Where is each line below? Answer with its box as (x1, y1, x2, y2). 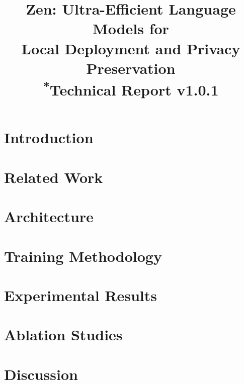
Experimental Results (4, 284, 157, 305)
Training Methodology (4, 245, 162, 266)
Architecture (4, 206, 94, 227)
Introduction (4, 127, 94, 148)
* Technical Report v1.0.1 (43, 77, 219, 100)
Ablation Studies (4, 324, 123, 345)
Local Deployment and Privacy (21, 38, 240, 58)
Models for (93, 18, 169, 39)
